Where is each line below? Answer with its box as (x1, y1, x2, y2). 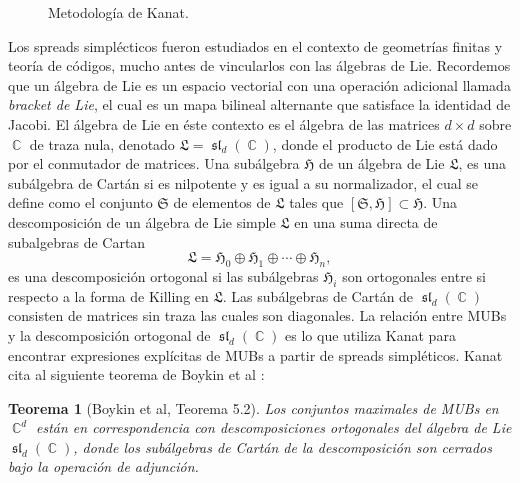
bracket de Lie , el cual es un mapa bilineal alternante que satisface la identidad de (8, 94, 511, 115)
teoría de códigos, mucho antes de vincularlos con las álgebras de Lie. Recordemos (8, 55, 511, 76)
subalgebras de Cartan (8, 231, 146, 252)
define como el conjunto (8, 192, 153, 213)
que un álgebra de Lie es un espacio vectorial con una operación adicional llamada (8, 74, 511, 95)
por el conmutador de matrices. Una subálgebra (8, 153, 300, 174)
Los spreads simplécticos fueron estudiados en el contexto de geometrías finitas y (8, 35, 503, 56)
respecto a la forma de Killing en (8, 285, 209, 306)
